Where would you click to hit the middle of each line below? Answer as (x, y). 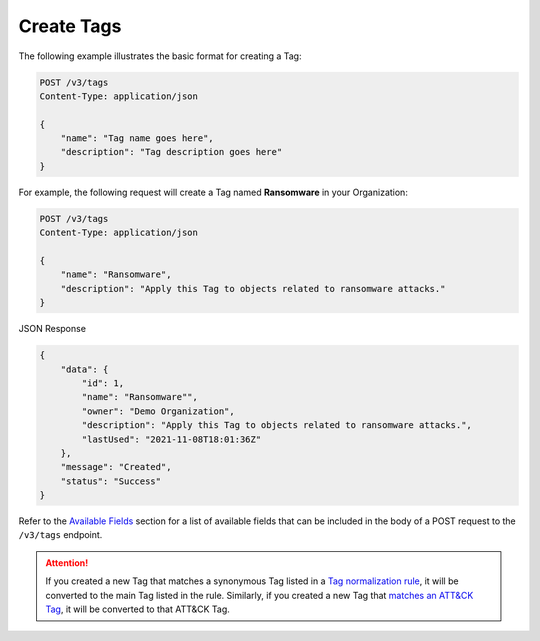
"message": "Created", (116, 467)
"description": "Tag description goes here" (171, 152)
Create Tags (70, 26)
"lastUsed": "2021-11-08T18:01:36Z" (171, 439)
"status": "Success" (111, 481)
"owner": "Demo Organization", (158, 411)
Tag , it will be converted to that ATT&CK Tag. (137, 609)
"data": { (84, 369)
